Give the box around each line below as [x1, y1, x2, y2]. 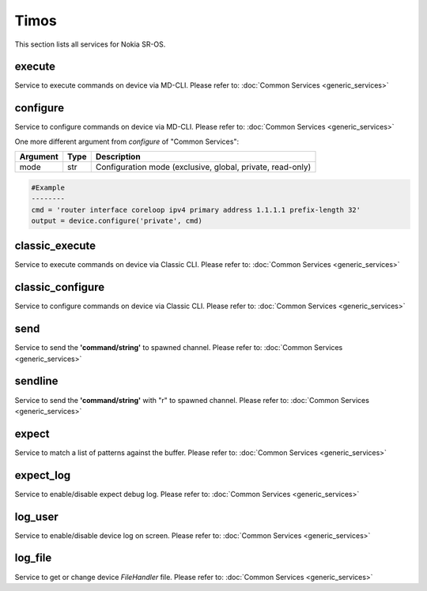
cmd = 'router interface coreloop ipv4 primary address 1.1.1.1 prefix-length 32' [31, 205, 361, 214]
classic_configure [14, 280, 105, 294]
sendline [14, 375, 59, 388]
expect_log [14, 469, 71, 482]
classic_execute [14, 239, 96, 253]
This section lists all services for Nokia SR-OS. [14, 40, 166, 49]
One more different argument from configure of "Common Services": [14, 137, 240, 146]
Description [95, 151, 142, 162]
